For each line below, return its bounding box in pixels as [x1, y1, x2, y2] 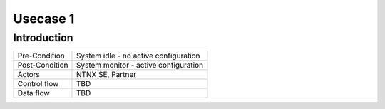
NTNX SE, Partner [76, 70, 137, 80]
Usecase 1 [13, 11, 75, 26]
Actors [17, 70, 41, 80]
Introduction [13, 31, 73, 44]
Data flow [17, 88, 50, 98]
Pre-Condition [17, 51, 65, 61]
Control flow [17, 79, 59, 89]
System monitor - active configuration [76, 61, 203, 71]
